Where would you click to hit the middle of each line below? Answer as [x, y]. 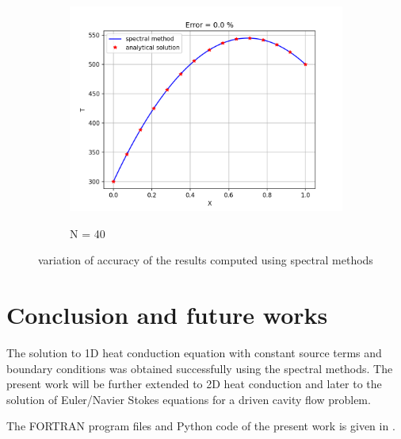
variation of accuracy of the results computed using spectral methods [206, 260]
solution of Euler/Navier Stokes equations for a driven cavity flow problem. [189, 399]
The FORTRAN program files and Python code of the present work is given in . [201, 426]
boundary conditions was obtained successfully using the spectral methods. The [200, 368]
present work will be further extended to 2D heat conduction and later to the [194, 384]
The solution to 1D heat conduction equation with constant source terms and [194, 352]
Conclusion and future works [167, 314]
